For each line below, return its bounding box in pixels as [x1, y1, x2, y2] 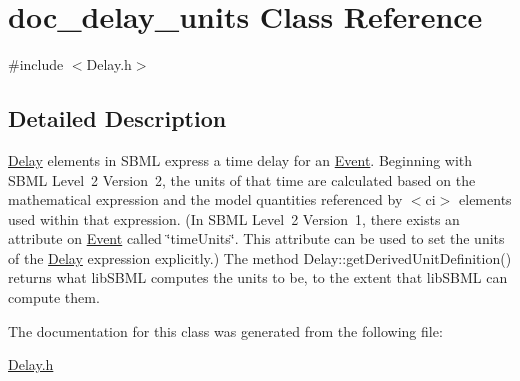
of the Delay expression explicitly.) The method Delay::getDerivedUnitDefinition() [8, 247, 512, 268]
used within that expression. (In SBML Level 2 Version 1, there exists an [8, 208, 460, 229]
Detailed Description [8, 103, 227, 134]
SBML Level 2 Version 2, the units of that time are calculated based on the [8, 169, 476, 190]
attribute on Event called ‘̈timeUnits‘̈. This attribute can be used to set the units [8, 228, 505, 249]
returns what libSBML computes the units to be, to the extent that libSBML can [8, 267, 508, 288]
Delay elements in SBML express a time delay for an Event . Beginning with [8, 149, 473, 170]
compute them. [8, 287, 100, 308]
